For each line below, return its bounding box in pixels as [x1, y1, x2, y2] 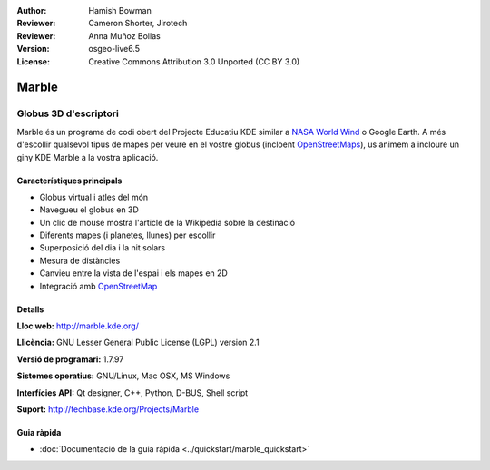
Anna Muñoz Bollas [88, 30, 161, 41]
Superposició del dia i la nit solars [39, 242, 166, 253]
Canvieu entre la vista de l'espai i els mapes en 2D [39, 268, 229, 279]
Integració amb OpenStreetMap [39, 280, 158, 291]
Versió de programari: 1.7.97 [16, 354, 124, 365]
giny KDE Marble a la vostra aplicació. [16, 152, 159, 162]
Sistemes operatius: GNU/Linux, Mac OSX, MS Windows [16, 370, 230, 381]
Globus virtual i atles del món [39, 191, 149, 202]
